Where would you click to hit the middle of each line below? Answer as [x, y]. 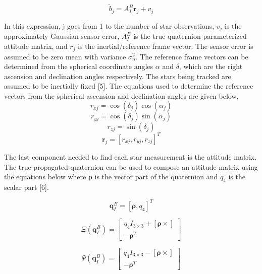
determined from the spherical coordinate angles [79, 66]
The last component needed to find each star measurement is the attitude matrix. [130, 156]
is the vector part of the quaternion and [156, 177]
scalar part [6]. [27, 187]
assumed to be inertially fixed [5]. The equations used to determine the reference [129, 86]
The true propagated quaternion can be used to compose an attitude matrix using [131, 166]
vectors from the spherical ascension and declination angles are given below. [121, 95]
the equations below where [45, 177]
